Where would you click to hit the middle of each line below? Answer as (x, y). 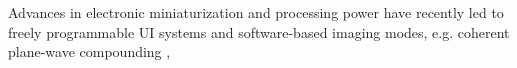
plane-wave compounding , (89, 51)
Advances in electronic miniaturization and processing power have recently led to (256, 12)
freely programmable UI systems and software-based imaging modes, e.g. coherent (259, 31)
